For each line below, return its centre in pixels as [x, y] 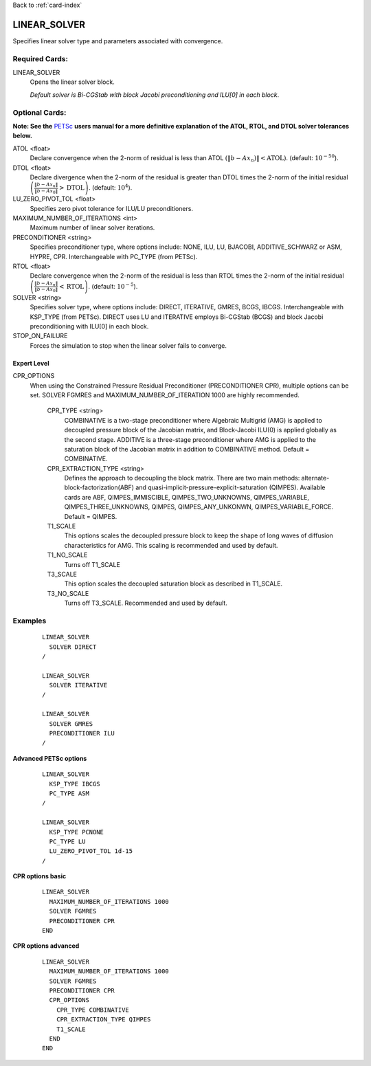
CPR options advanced [46, 946]
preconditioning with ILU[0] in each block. [89, 326]
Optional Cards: [40, 112]
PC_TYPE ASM [69, 793]
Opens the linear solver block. [72, 82]
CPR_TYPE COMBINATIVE [93, 1010]
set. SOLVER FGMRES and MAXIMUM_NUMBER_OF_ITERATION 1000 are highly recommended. [165, 395]
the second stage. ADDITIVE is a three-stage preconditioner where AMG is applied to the [190, 439]
